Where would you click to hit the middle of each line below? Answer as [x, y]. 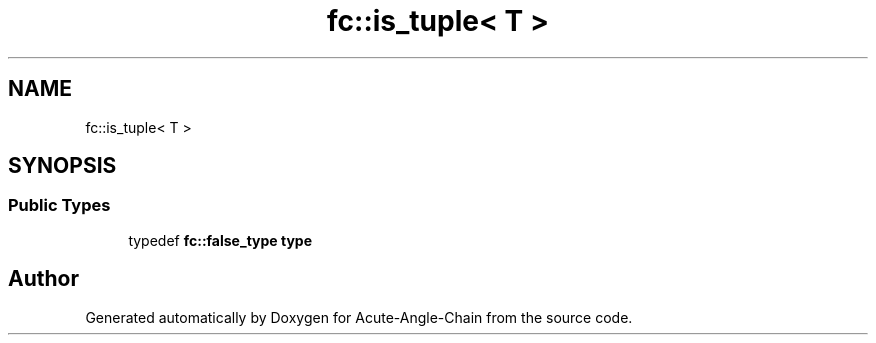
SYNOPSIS [62, 166]
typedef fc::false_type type [220, 240]
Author [43, 279]
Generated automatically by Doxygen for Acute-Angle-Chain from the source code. [359, 317]
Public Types [59, 205]
